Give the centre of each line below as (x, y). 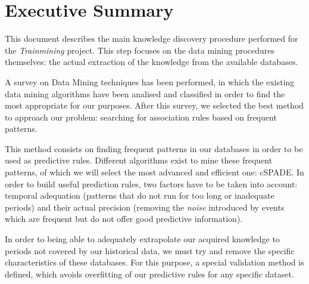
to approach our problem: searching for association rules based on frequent (141, 117)
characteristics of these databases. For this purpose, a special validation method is (154, 262)
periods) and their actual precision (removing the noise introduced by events (145, 207)
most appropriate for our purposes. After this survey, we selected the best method (154, 105)
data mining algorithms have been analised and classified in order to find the (145, 93)
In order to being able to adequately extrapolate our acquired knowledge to (142, 239)
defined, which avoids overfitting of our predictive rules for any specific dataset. (149, 274)
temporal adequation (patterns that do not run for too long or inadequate (140, 195)
